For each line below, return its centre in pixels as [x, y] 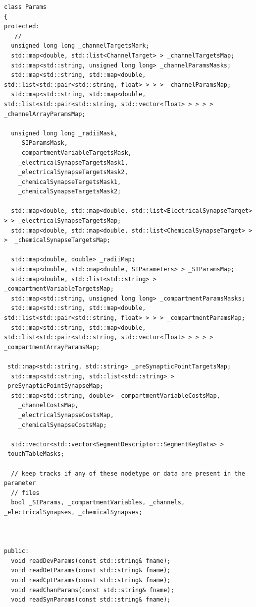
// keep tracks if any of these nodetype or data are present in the [128, 473]
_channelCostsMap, [48, 405]
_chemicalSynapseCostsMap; [62, 425]
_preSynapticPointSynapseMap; [54, 386]
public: [17, 551]
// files [25, 493]
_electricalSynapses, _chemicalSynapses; [73, 512]
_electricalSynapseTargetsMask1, [73, 162]
